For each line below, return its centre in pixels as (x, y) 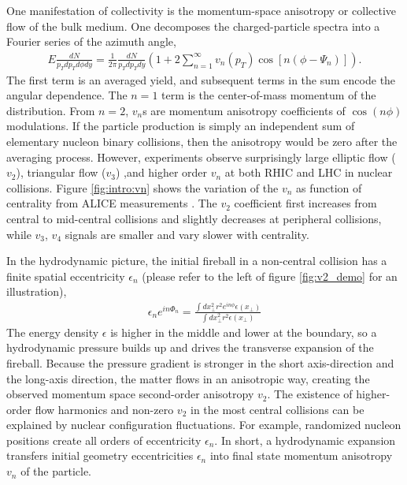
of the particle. (56, 471)
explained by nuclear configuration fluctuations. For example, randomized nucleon (204, 425)
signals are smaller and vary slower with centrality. (187, 234)
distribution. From (51, 110)
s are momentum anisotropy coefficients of (244, 110)
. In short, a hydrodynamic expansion (305, 440)
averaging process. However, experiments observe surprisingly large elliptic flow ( (201, 157)
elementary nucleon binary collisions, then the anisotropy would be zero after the (202, 141)
